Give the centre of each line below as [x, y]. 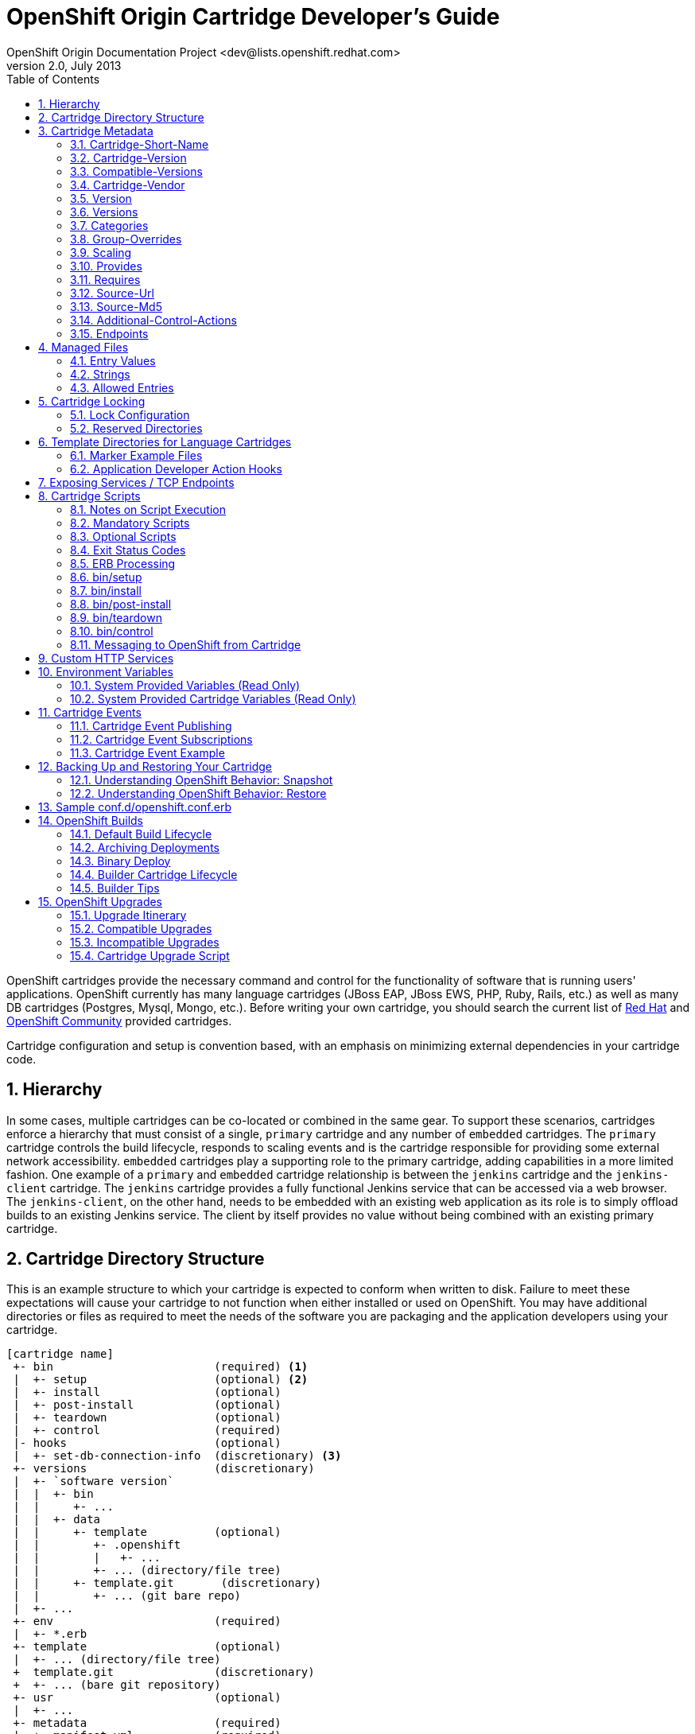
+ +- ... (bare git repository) [117, 1685]
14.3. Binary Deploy [120, 861]
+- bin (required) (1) [161, 1367]
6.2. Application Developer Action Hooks [176, 468]
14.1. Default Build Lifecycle [141, 834]
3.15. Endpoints [109, 333]
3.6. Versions [104, 212]
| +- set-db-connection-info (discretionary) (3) [177, 1456]
